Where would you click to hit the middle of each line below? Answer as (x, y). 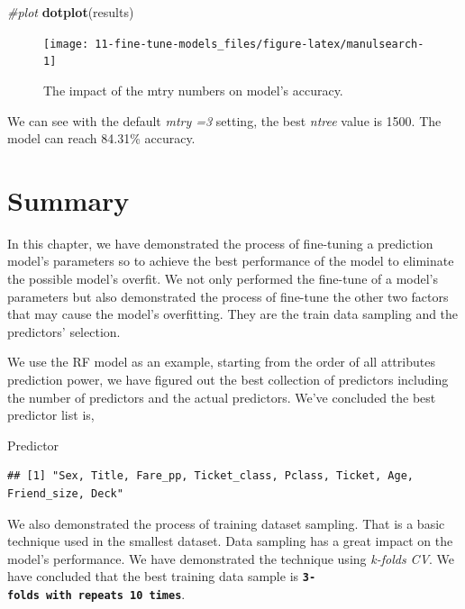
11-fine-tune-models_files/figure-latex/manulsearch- (260, 44)
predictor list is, (51, 415)
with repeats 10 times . (115, 593)
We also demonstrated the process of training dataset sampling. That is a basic (226, 523)
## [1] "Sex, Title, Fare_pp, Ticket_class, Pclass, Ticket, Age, (211, 476)
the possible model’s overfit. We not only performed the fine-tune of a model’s (223, 278)
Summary (68, 200)
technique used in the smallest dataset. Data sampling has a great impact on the (230, 541)
